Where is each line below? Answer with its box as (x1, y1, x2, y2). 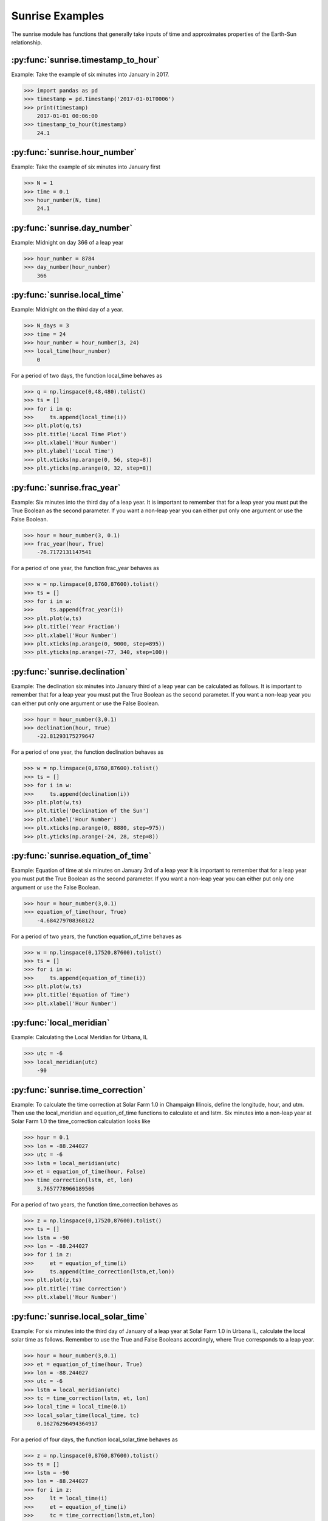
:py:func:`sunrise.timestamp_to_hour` (11, 55, 160, 65)
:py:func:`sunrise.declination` (11, 666, 128, 677)
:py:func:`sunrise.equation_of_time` (11, 851, 152, 861)
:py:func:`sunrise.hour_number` (11, 147, 137, 158)
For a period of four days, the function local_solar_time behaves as (11, 1436, 179, 1443)
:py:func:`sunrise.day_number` (11, 223, 133, 233)
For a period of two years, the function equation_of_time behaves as (11, 933, 182, 940)
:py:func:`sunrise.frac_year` (11, 482, 121, 493)
